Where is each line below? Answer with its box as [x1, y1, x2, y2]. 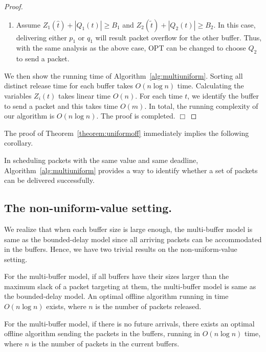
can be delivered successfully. [4, 175, 95, 185]
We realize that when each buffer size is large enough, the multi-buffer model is [4, 223, 253, 234]
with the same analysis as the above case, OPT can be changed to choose [16, 42, 246, 53]
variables [4, 90, 32, 101]
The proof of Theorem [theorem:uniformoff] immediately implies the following [4, 127, 249, 138]
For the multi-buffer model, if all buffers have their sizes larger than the [4, 271, 229, 281]
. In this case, [213, 19, 256, 30]
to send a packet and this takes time [4, 100, 118, 111]
